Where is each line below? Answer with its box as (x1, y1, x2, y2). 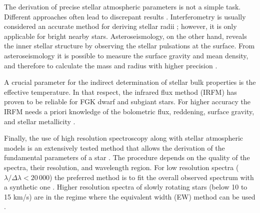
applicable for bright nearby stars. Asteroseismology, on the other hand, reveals (4, 30, 247, 41)
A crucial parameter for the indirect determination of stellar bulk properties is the (4, 77, 256, 87)
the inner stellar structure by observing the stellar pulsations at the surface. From (4, 40, 255, 51)
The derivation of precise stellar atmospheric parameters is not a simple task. (4, 1, 241, 11)
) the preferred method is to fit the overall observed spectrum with (49, 172, 254, 182)
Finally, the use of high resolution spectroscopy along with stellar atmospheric (4, 133, 243, 143)
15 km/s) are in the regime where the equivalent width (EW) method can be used (4, 191, 255, 202)
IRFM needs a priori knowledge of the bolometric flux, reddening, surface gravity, (4, 106, 254, 116)
